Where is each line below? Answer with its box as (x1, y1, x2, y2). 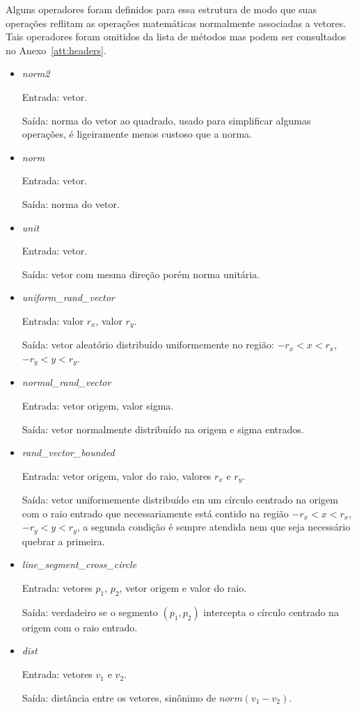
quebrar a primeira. (22, 533, 105, 548)
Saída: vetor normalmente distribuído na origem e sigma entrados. (22, 421, 304, 436)
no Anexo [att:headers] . (6, 42, 106, 57)
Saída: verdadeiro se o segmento (22, 604, 158, 619)
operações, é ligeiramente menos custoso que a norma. (22, 127, 252, 141)
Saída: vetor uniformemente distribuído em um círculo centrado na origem (22, 492, 338, 507)
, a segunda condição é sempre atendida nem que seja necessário (77, 519, 351, 534)
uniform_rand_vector (22, 290, 115, 305)
